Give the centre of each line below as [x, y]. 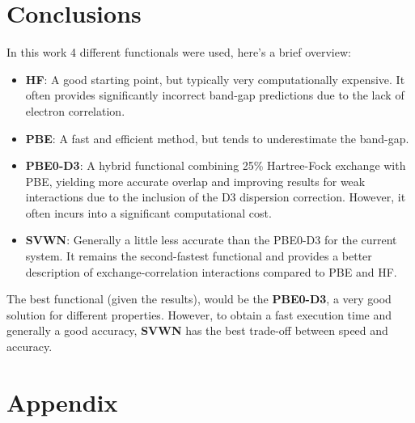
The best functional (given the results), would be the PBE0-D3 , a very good [199, 299]
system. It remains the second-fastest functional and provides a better [199, 256]
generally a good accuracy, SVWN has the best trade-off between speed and [197, 330]
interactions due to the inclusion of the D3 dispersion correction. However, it [216, 197]
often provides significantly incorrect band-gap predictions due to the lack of [215, 95]
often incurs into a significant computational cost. [148, 212]
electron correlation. [75, 110]
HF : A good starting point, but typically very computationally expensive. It [215, 79]
